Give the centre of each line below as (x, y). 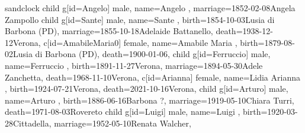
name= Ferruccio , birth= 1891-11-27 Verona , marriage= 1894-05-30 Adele (134, 65)
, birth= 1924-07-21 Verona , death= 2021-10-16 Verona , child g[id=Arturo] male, (147, 89)
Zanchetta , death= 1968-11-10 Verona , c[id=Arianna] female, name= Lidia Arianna (152, 77)
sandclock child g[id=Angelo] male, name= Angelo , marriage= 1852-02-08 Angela (150, 8)
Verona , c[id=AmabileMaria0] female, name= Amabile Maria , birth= (139, 42)
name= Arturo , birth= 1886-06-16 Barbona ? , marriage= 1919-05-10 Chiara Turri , (150, 100)
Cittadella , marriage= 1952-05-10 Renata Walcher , (102, 123)
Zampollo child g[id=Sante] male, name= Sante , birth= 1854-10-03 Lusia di (140, 19)
